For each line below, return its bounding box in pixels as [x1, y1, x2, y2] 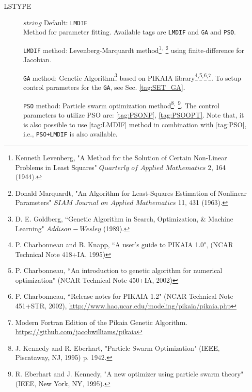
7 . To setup [208, 71, 241, 83]
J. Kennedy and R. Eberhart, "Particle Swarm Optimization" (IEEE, [15, 342, 220, 353]
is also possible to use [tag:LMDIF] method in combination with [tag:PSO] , [23, 119, 247, 129]
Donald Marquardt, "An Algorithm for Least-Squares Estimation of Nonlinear [15, 187, 247, 198]
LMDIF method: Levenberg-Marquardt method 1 [23, 43, 162, 55]
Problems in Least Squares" [15, 162, 97, 172]
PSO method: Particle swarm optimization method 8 [23, 99, 174, 110]
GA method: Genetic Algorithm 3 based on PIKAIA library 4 [23, 71, 198, 83]
